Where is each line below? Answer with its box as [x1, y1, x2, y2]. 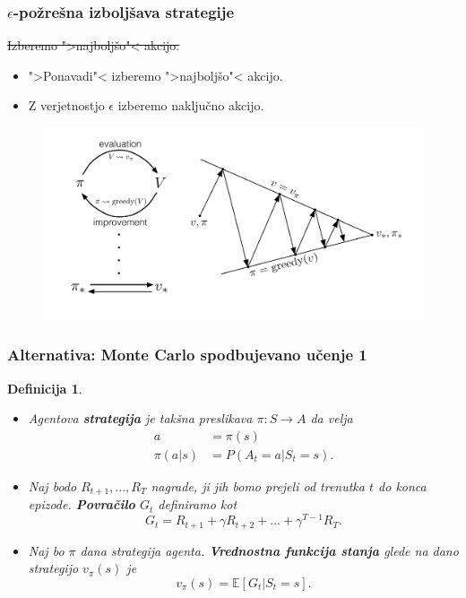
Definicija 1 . [7, 378, 82, 397]
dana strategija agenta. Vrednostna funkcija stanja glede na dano [80, 541, 459, 559]
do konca [378, 476, 427, 495]
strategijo [28, 559, 79, 577]
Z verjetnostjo [28, 96, 105, 115]
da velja [310, 409, 353, 428]
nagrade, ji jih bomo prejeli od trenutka [151, 476, 365, 495]
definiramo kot [158, 495, 237, 514]
